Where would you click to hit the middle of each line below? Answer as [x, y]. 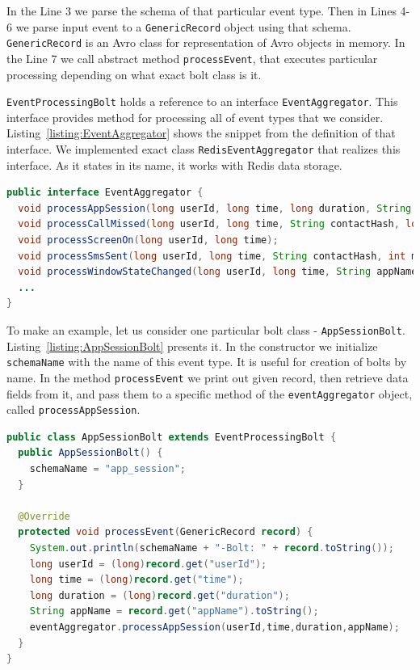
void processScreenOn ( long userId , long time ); [148, 240]
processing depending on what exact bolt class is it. [134, 74]
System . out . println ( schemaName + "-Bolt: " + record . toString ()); [212, 548]
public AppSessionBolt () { [90, 453]
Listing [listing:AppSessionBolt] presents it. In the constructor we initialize [192, 346]
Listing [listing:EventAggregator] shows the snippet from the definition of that [201, 133]
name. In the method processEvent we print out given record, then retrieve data [208, 377]
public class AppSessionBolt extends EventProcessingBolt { [172, 437]
